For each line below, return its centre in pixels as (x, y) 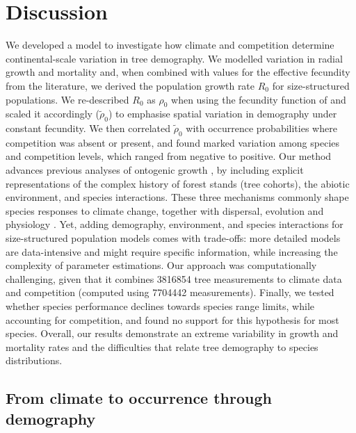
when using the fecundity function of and (259, 99)
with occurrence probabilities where (261, 128)
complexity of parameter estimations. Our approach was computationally (161, 265)
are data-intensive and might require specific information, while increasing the (172, 251)
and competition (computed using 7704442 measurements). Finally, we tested (170, 292)
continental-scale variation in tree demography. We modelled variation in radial (174, 58)
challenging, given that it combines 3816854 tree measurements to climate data (174, 278)
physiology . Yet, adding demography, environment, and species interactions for (175, 224)
